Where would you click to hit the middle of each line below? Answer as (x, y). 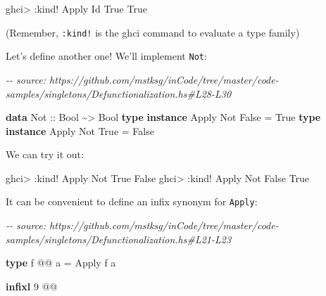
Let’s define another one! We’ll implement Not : (106, 56)
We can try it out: (45, 154)
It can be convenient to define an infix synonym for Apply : (132, 201)
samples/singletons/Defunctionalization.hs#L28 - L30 (119, 93)
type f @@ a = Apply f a (61, 263)
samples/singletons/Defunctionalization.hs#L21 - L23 (119, 239)
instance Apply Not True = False (80, 130)
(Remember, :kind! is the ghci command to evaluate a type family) (153, 32)
